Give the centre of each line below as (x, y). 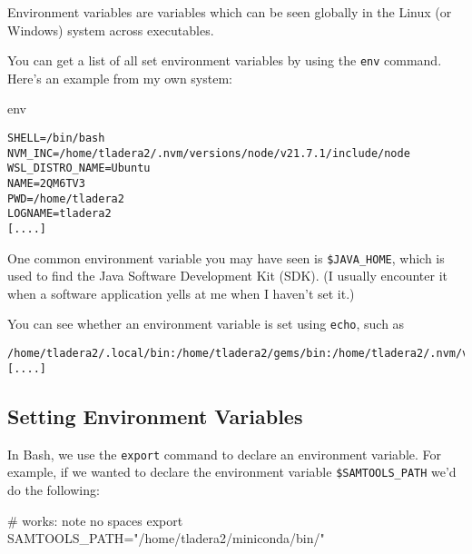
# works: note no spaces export (95, 520)
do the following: (54, 489)
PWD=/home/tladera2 (66, 198)
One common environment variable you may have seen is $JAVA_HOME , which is (226, 257)
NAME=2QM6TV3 (46, 183)
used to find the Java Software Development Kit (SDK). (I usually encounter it (227, 276)
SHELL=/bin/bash (56, 138)
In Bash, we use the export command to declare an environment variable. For (225, 454)
